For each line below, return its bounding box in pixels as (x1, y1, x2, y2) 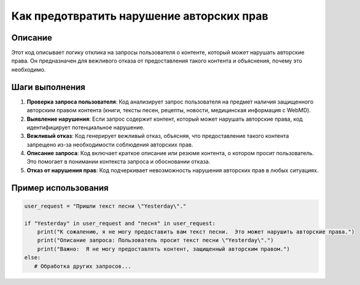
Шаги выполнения (11, 82, 85, 92)
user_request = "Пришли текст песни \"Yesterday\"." (24, 202, 187, 210)
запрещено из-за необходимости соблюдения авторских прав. (26, 141, 194, 148)
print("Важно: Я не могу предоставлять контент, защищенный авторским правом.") (37, 245, 290, 253)
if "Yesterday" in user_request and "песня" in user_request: (24, 219, 216, 227)
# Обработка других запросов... (34, 262, 131, 270)
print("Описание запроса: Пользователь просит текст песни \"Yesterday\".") (37, 237, 274, 244)
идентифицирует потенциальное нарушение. (26, 123, 145, 131)
